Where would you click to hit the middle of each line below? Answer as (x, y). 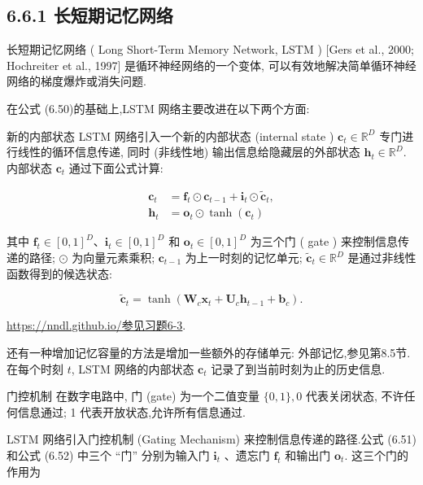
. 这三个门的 (376, 455)
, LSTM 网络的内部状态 (133, 368)
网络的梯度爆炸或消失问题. (76, 81)
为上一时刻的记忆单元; (244, 258)
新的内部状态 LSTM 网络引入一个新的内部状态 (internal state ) (170, 135)
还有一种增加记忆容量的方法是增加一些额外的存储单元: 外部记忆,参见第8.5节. (209, 353)
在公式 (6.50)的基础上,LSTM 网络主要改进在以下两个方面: (158, 108)
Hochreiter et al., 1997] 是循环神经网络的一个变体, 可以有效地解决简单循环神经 (211, 65)
